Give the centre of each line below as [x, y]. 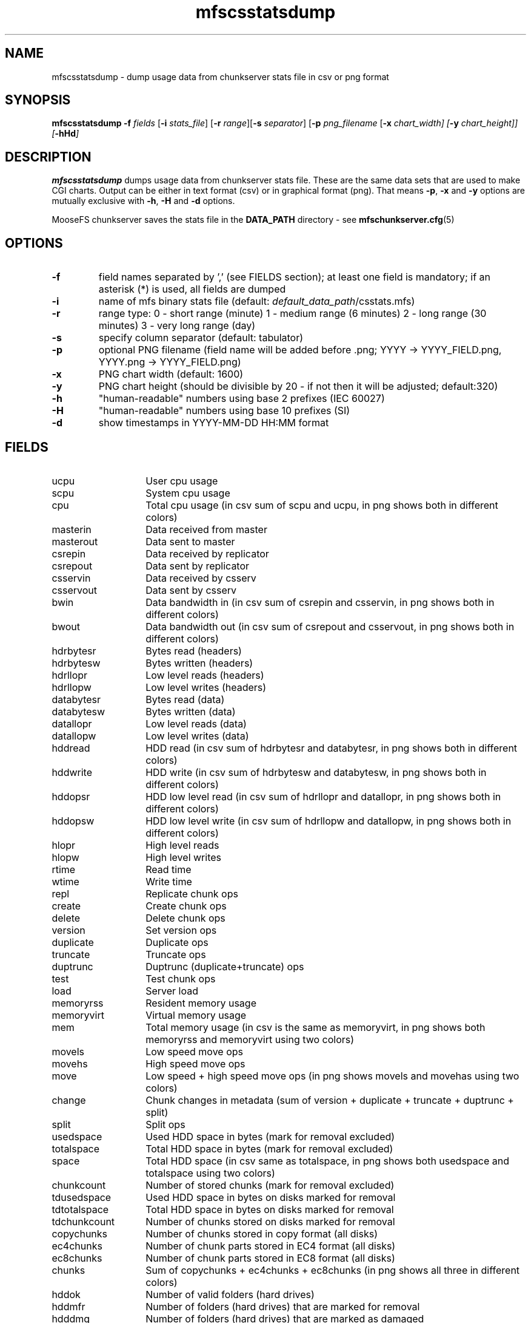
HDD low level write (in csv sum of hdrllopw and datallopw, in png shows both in [329, 821]
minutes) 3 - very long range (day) [177, 326]
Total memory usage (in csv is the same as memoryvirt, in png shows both [316, 1027]
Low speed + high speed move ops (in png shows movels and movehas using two [332, 1076]
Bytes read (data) [185, 699]
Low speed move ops [194, 1051]
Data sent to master [190, 541]
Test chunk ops [181, 978]
